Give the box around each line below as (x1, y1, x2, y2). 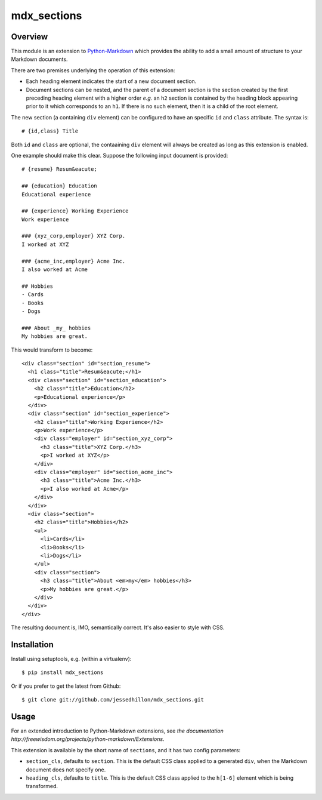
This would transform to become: (11, 346, 93, 353)
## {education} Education (21, 183, 98, 189)
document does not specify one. (26, 766, 106, 773)
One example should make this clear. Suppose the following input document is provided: (11, 152, 228, 159)
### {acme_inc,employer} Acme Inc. (21, 257, 126, 264)
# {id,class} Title (21, 128, 79, 134)
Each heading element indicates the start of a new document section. (26, 78, 197, 85)
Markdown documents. (11, 56, 68, 63)
